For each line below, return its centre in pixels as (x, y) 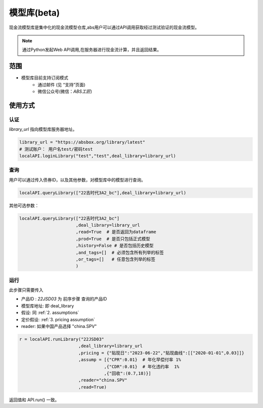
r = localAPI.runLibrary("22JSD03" (62, 339)
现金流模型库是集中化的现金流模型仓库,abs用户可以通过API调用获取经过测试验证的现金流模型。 (104, 27)
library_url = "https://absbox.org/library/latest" (82, 142)
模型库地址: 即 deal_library (47, 306)
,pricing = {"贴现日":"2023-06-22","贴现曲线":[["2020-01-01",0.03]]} (161, 353)
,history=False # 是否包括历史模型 (115, 246)
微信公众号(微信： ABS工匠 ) (65, 92)
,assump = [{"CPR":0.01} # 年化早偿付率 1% (130, 360)
